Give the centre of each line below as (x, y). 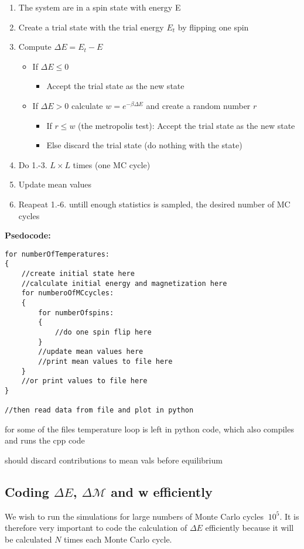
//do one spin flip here (103, 332)
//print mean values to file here (105, 361)
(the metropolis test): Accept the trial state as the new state (187, 125)
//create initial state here (78, 274)
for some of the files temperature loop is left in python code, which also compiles (149, 429)
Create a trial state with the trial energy (91, 27)
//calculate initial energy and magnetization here (124, 283)
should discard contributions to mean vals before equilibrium (114, 460)
